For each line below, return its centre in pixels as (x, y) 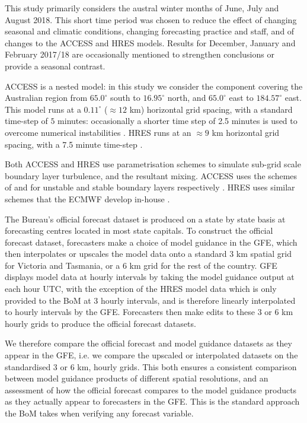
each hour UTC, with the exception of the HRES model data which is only (141, 289)
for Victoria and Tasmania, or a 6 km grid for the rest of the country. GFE (141, 265)
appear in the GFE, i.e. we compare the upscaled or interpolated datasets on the (151, 355)
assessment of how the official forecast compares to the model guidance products (151, 389)
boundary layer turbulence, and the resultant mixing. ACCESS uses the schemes (151, 175)
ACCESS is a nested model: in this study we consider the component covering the (154, 86)
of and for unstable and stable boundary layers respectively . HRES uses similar (150, 187)
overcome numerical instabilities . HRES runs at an (98, 132)
